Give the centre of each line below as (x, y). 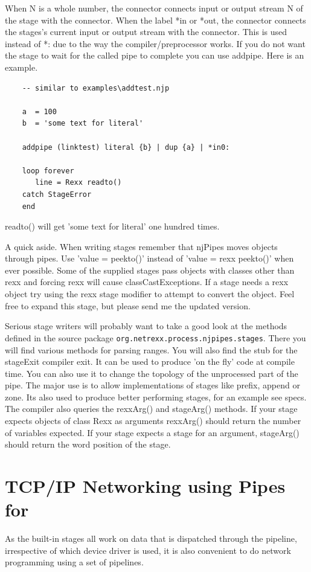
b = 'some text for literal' (83, 124)
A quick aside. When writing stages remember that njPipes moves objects (141, 246)
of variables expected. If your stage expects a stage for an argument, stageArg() (152, 432)
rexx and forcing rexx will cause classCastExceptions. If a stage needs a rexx (147, 282)
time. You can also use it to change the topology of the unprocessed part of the (152, 373)
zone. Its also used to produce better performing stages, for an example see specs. (156, 397)
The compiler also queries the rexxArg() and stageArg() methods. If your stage (151, 409)
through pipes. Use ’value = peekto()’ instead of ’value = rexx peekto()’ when (149, 258)
